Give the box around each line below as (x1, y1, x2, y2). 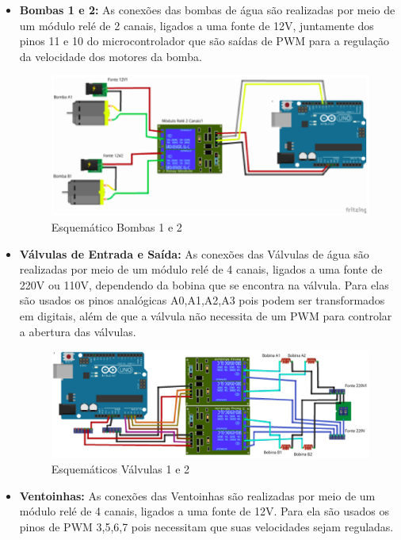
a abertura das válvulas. (19, 323, 136, 339)
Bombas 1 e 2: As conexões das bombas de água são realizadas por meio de (19, 2, 395, 17)
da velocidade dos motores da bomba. (19, 48, 202, 64)
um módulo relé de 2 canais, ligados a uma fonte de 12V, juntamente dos (19, 17, 374, 33)
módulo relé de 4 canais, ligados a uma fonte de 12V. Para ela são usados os (19, 503, 389, 519)
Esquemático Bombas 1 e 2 (51, 219, 182, 235)
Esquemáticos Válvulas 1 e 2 (51, 460, 190, 477)
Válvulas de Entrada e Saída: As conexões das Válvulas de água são (19, 245, 369, 262)
